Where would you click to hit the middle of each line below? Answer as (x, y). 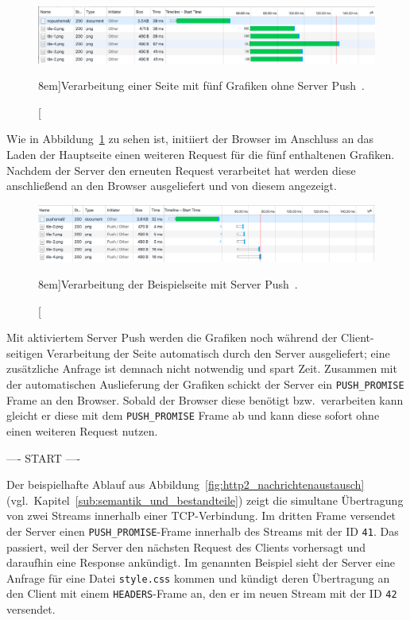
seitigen (25, 353)
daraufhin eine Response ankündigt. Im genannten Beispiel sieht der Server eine (201, 562)
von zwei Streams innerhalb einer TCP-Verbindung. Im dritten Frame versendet (201, 515)
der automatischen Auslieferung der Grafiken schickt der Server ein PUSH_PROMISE (205, 384)
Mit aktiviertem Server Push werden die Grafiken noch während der (172, 337)
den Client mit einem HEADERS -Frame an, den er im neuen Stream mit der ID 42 (202, 593)
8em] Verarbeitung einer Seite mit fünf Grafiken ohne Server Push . (201, 85)
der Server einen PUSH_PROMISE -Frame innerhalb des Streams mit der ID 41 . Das (203, 531)
